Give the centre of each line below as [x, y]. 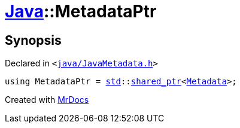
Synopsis [33, 40]
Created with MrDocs [47, 100]
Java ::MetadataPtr [81, 11]
